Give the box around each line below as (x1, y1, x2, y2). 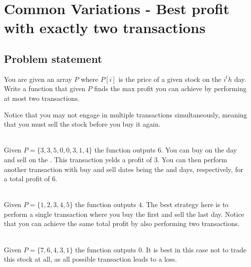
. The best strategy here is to (142, 199, 229, 210)
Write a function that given (4, 83, 85, 94)
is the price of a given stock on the (118, 74, 221, 84)
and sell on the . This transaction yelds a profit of (4, 154, 152, 164)
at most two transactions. (4, 93, 80, 103)
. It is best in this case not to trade (142, 244, 247, 254)
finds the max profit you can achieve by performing (94, 83, 247, 94)
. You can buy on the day (161, 145, 237, 155)
